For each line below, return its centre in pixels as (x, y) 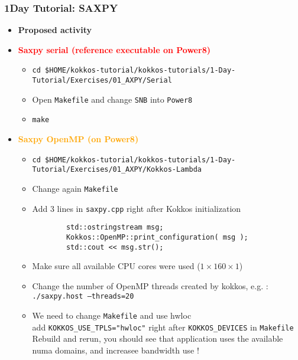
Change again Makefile (75, 188)
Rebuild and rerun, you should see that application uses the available (158, 338)
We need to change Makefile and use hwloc (112, 315)
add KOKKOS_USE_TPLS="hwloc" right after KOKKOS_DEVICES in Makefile (163, 327)
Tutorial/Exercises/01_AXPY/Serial (102, 81)
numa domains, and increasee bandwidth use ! (116, 350)
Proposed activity (55, 30)
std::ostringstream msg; (115, 228)
